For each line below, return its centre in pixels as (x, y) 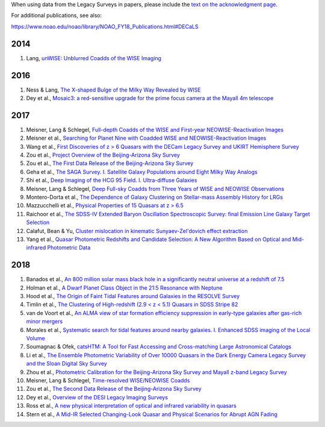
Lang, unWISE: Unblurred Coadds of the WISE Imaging (94, 58)
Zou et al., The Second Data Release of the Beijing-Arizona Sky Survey (114, 389)
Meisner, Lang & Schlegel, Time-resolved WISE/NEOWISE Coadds (108, 380)
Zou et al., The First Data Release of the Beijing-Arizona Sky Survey (110, 163)
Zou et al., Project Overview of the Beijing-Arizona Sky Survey (103, 155)
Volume (36, 338)
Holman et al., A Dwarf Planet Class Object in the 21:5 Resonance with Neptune (124, 288)
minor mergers (45, 322)
